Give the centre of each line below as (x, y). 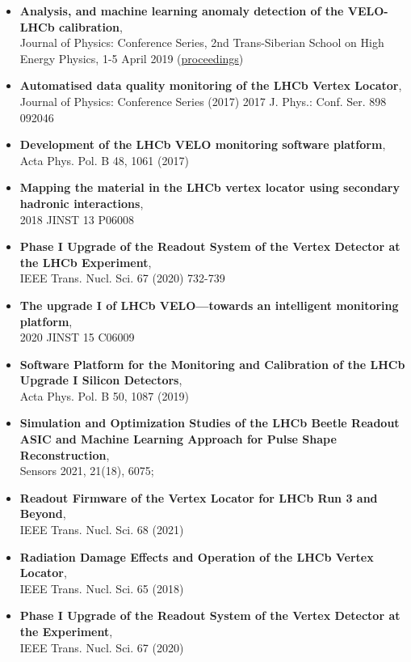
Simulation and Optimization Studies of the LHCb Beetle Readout (210, 423)
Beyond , (43, 513)
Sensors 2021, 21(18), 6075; (87, 471)
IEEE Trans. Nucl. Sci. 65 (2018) (102, 588)
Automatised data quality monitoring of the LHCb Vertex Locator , (211, 85)
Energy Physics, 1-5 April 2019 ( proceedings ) (132, 58)
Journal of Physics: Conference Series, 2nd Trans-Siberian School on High (202, 42)
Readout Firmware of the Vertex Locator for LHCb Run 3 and (199, 497)
